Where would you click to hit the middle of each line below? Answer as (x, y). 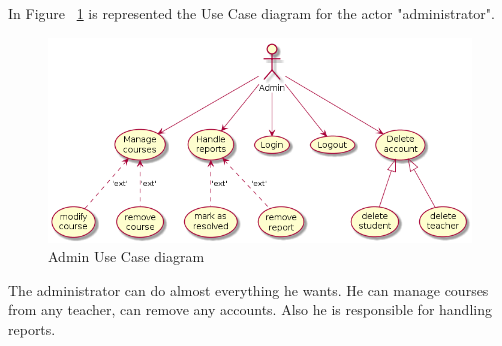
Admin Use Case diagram (126, 256)
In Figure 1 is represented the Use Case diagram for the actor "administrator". (251, 13)
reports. (32, 329)
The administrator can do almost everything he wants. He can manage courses (248, 289)
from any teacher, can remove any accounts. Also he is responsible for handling (250, 309)
